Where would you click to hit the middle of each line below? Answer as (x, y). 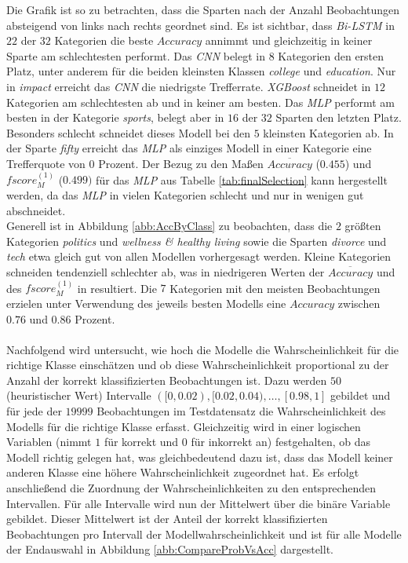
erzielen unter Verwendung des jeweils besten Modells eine (146, 303)
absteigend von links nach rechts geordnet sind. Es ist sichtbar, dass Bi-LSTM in (200, 25)
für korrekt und (141, 442)
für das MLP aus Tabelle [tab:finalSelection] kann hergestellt (242, 179)
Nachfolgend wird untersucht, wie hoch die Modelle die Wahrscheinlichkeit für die (203, 349)
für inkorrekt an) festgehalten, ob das (281, 442)
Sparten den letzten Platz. (339, 117)
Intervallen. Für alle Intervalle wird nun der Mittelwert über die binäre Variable (199, 503)
